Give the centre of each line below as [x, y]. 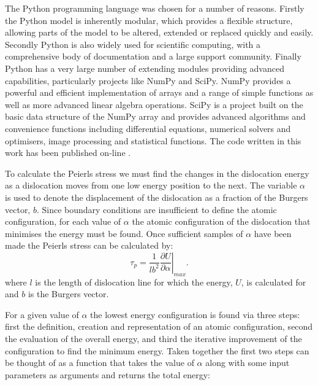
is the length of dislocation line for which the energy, [134, 282]
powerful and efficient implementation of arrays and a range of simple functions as [159, 92]
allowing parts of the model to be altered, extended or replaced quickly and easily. [159, 32]
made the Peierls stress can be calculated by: [89, 245]
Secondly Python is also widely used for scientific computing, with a [133, 44]
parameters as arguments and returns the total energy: [108, 374]
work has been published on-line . [68, 153]
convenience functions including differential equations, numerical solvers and [148, 128]
